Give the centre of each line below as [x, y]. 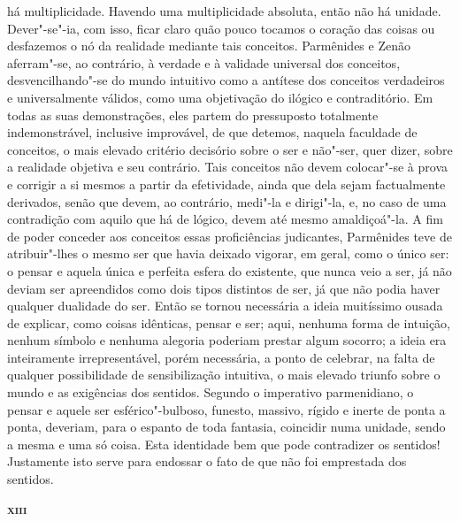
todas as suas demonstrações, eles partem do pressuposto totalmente [193, 115]
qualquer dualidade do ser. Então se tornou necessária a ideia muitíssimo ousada [225, 306]
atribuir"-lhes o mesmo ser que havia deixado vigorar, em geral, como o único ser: [228, 253]
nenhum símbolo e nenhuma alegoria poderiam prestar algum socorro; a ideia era [227, 340]
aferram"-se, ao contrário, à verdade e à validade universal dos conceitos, [204, 62]
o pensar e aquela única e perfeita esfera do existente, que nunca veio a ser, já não [230, 270]
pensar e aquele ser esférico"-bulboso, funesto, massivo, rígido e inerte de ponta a [226, 409]
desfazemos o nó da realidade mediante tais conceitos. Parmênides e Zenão [209, 46]
